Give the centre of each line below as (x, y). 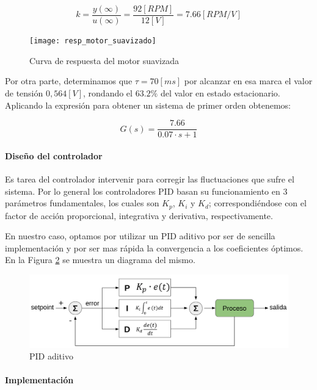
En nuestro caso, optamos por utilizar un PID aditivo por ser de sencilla (140, 236)
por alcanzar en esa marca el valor (248, 81)
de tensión (24, 92)
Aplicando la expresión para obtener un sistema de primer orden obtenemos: (148, 105)
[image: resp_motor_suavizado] (93, 41)
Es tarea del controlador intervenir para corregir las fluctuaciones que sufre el (150, 179)
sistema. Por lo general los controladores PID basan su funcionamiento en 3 (146, 191)
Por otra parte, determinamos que (69, 81)
